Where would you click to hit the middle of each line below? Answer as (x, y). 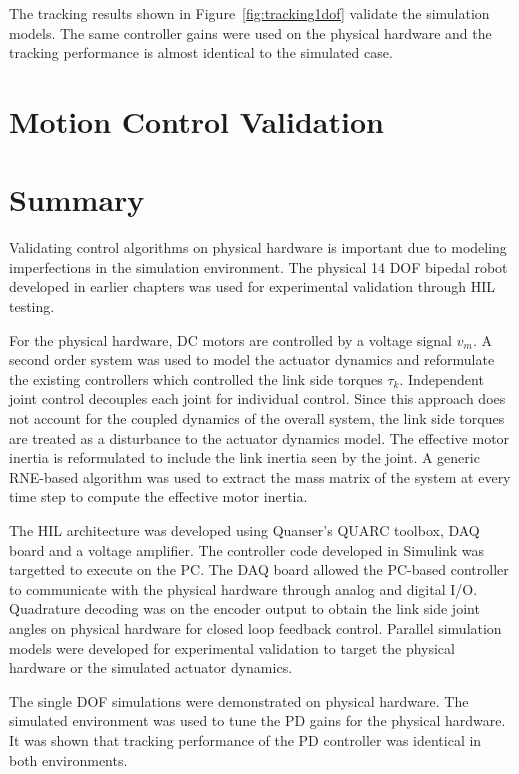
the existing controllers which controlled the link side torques (196, 378)
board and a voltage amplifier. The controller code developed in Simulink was (247, 549)
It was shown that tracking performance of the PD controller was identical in (245, 739)
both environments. (68, 759)
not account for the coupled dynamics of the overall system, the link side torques (257, 418)
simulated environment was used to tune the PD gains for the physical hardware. (257, 720)
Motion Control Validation (196, 120)
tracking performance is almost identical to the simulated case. (201, 52)
